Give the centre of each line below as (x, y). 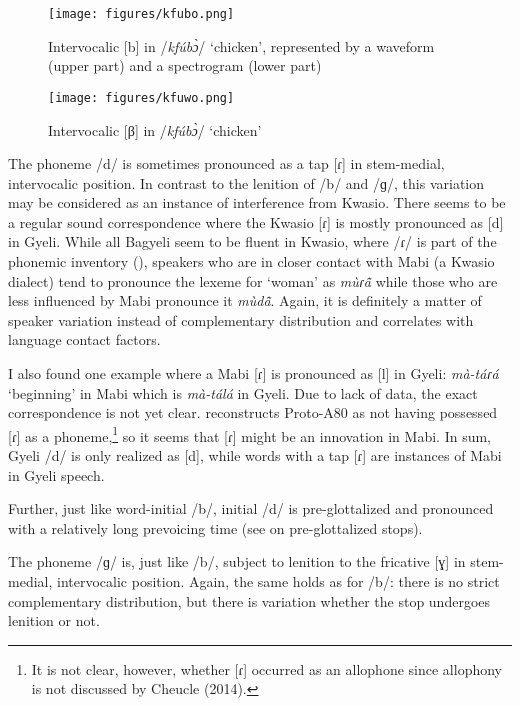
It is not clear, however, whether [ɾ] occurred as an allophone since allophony (266, 668)
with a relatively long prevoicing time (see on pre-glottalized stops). (215, 527)
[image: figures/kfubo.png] (141, 14)
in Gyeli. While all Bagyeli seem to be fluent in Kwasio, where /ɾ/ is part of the (252, 241)
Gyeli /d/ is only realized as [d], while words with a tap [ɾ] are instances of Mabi (255, 455)
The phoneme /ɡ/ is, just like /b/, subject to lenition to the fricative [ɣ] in (237, 561)
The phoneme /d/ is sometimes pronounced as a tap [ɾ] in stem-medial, (226, 163)
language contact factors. (84, 339)
